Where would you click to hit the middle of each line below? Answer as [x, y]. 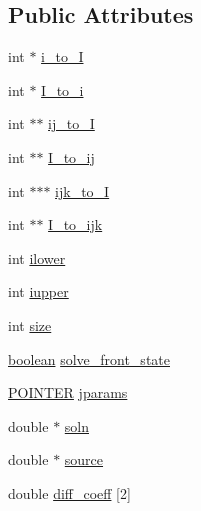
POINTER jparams [68, 392]
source [84, 459]
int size [30, 324]
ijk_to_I [82, 190]
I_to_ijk [75, 224]
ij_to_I [71, 123]
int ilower [37, 257]
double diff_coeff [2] [69, 492]
